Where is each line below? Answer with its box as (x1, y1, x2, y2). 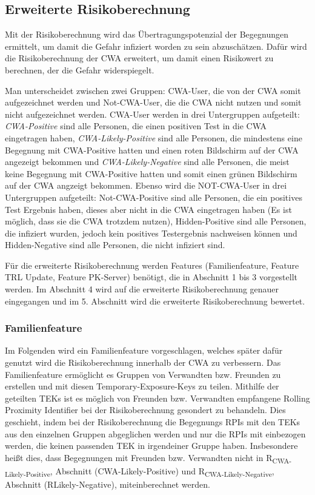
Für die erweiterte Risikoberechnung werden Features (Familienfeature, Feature (5, 258, 299, 271)
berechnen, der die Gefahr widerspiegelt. (5, 63, 154, 76)
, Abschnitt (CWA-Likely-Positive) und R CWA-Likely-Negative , (50, 464, 274, 479)
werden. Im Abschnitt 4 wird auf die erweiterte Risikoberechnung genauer (5, 283, 279, 295)
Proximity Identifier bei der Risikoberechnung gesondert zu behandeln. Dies (5, 403, 286, 416)
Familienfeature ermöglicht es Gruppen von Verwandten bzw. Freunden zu (5, 368, 281, 380)
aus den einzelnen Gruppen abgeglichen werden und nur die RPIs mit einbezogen (5, 427, 306, 440)
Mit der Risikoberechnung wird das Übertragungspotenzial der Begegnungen (5, 28, 288, 41)
